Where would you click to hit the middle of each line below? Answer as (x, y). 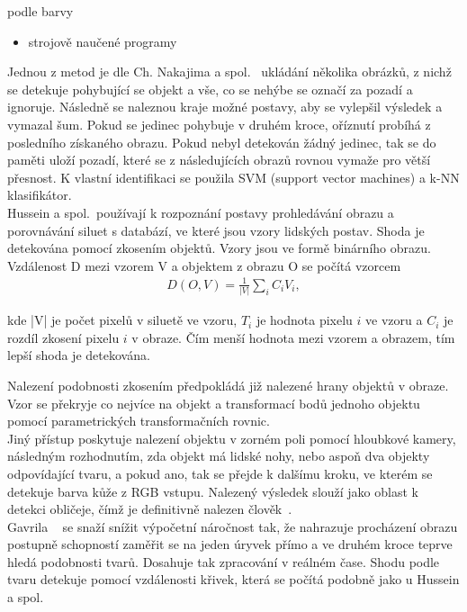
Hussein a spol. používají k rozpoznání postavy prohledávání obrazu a (201, 212)
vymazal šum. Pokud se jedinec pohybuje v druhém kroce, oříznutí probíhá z (219, 124)
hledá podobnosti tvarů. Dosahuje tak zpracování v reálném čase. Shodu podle (224, 561)
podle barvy (40, 11)
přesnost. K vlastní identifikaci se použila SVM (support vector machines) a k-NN (233, 177)
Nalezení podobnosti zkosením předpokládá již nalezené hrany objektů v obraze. (228, 385)
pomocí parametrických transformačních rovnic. (139, 421)
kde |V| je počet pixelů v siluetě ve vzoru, (122, 320)
